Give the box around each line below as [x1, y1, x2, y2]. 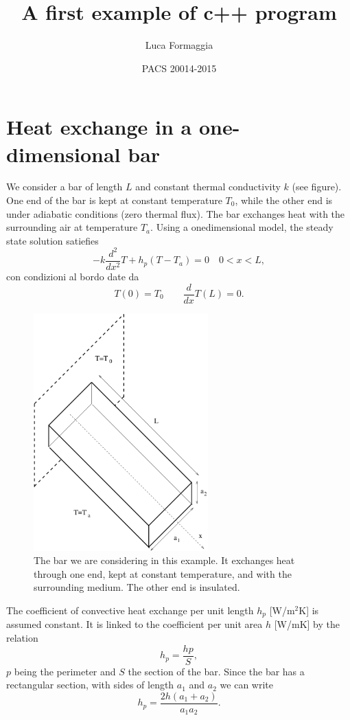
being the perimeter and [14, 664, 116, 678]
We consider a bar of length [6, 179, 123, 194]
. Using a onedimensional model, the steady [150, 220, 334, 234]
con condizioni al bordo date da [6, 269, 139, 283]
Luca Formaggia [145, 38, 213, 52]
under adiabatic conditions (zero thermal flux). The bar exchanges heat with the [6, 206, 345, 221]
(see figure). [292, 179, 342, 194]
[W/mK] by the [274, 617, 340, 631]
